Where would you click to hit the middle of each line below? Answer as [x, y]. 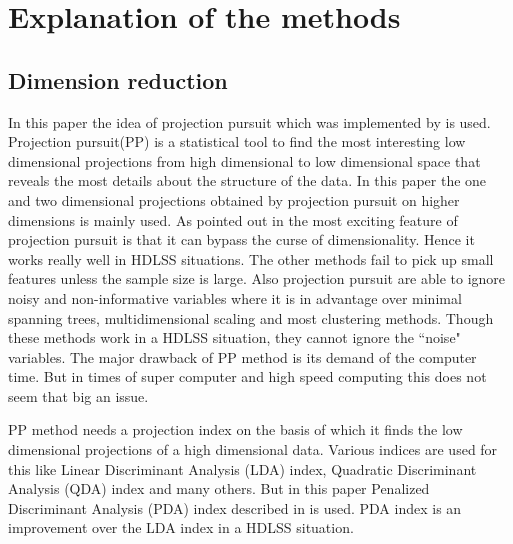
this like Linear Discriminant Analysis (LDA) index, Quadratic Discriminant [242, 468]
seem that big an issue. [78, 395]
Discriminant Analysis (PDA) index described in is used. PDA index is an [235, 507]
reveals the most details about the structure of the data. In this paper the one [247, 180]
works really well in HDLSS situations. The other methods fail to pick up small [251, 258]
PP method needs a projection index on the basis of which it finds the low [235, 429]
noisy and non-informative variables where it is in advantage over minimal [235, 297]
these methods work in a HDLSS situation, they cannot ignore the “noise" [234, 337]
